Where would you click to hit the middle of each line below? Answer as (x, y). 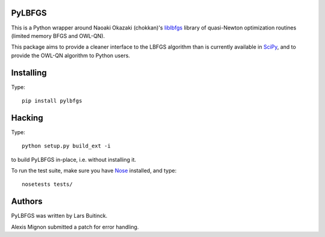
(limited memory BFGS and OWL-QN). (58, 35)
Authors (27, 202)
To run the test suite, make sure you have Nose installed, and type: (94, 171)
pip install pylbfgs (52, 100)
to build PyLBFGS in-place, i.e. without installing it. (74, 159)
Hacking (27, 118)
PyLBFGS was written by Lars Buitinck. (59, 216)
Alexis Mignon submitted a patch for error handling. (75, 227)
